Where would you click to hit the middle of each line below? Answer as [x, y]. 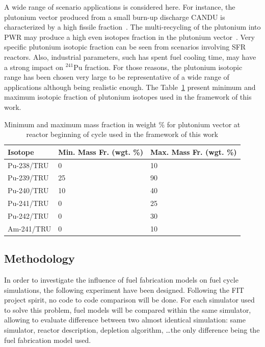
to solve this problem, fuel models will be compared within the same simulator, [128, 309]
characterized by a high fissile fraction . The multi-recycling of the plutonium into [132, 27]
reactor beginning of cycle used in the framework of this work [122, 134]
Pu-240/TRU [28, 190]
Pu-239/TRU [28, 178]
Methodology [39, 258]
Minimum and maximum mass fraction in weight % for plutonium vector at [122, 124]
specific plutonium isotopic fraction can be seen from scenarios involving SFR [125, 47]
